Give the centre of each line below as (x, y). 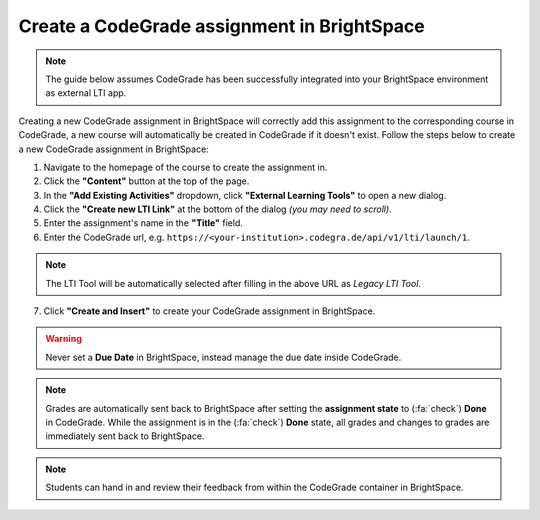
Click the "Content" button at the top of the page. (146, 181)
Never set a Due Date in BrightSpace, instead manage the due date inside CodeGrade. (223, 357)
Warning (63, 339)
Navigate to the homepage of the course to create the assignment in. (185, 167)
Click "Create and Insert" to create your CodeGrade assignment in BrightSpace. (209, 311)
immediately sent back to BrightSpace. (125, 436)
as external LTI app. (86, 93)
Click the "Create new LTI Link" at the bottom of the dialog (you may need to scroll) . (217, 209)
